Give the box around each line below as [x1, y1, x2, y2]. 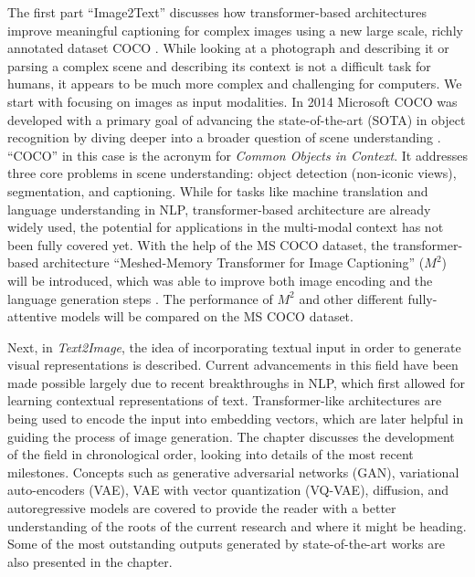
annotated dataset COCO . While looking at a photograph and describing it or [7, 38, 449, 58]
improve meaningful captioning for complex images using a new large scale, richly [7, 20, 463, 39]
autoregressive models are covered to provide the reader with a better [7, 498, 396, 518]
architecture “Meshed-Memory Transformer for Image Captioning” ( [42, 253, 425, 272]
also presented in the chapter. [7, 551, 173, 571]
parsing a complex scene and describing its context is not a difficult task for [7, 56, 431, 75]
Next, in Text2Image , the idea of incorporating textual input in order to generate [7, 337, 461, 356]
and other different [299, 288, 404, 308]
